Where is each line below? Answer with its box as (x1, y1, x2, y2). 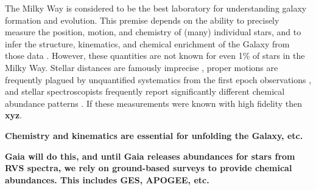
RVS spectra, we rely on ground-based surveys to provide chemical (5, 161, 292, 174)
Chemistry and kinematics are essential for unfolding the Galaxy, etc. (5, 129, 303, 141)
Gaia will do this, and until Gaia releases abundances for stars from (5, 149, 295, 162)
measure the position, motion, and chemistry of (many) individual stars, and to (5, 25, 301, 38)
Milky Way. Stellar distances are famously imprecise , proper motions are (5, 61, 278, 73)
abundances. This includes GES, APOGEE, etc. (5, 173, 209, 186)
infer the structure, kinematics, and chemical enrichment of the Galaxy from (5, 37, 290, 50)
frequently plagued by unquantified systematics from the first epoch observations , (5, 73, 312, 86)
